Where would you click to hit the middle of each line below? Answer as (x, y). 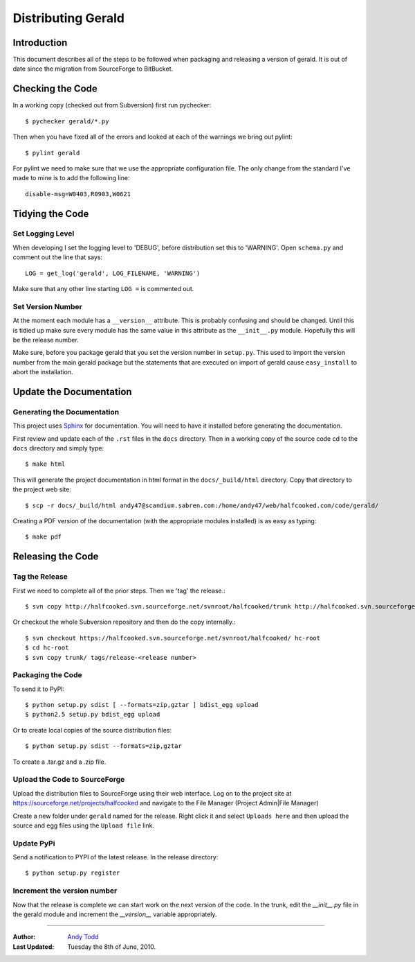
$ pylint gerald (53, 153)
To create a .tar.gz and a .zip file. (59, 762)
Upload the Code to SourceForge (69, 780)
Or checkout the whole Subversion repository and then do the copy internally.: (124, 622)
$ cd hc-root (47, 648)
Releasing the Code (56, 557)
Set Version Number (47, 306)
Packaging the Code (47, 675)
